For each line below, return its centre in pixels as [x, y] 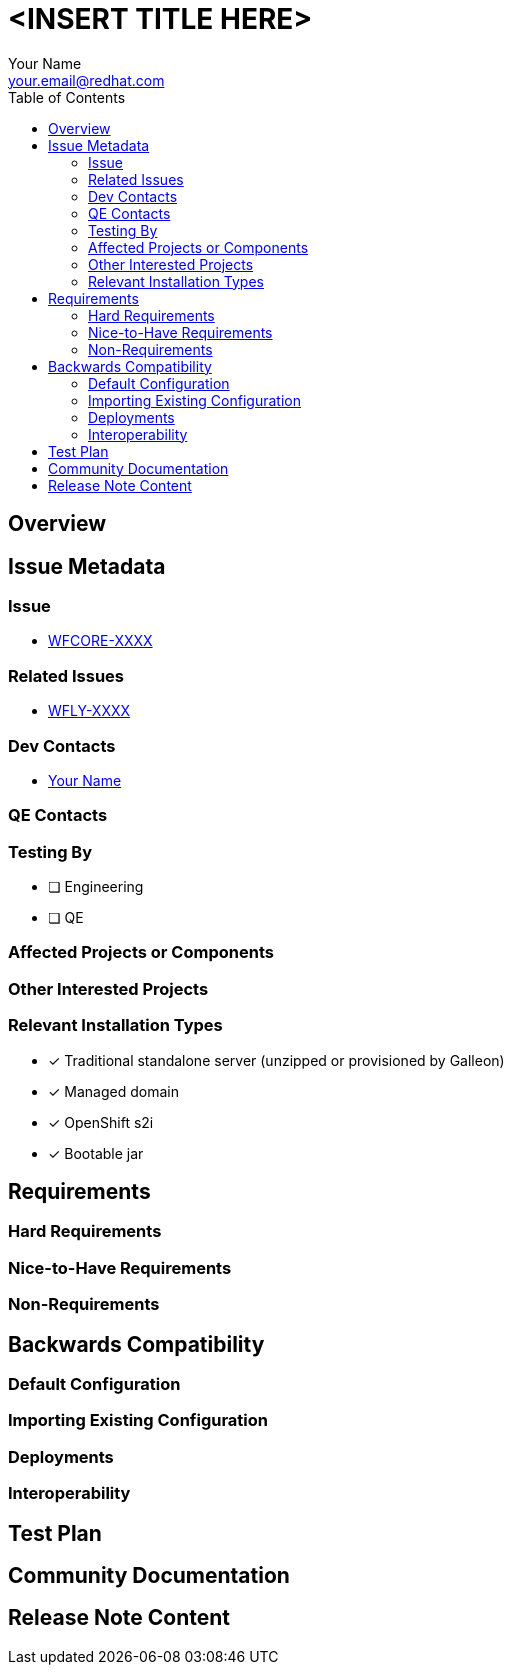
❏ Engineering [96, 887]
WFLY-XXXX [89, 711]
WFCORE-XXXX [100, 641]
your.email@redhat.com [86, 80]
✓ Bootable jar [96, 1153]
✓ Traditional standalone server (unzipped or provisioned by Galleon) [276, 1060]
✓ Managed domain [113, 1091]
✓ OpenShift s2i [101, 1122]
